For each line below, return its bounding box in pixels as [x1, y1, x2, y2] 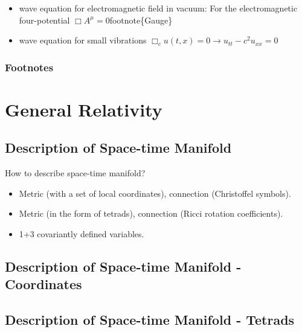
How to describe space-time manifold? [5, 167, 146, 179]
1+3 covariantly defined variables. [19, 227, 144, 240]
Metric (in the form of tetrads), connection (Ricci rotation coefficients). [19, 207, 283, 220]
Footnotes [5, 59, 54, 74]
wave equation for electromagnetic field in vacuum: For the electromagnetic [19, 2, 298, 14]
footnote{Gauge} [109, 13, 173, 26]
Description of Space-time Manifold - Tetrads [5, 310, 295, 329]
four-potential [19, 13, 70, 26]
